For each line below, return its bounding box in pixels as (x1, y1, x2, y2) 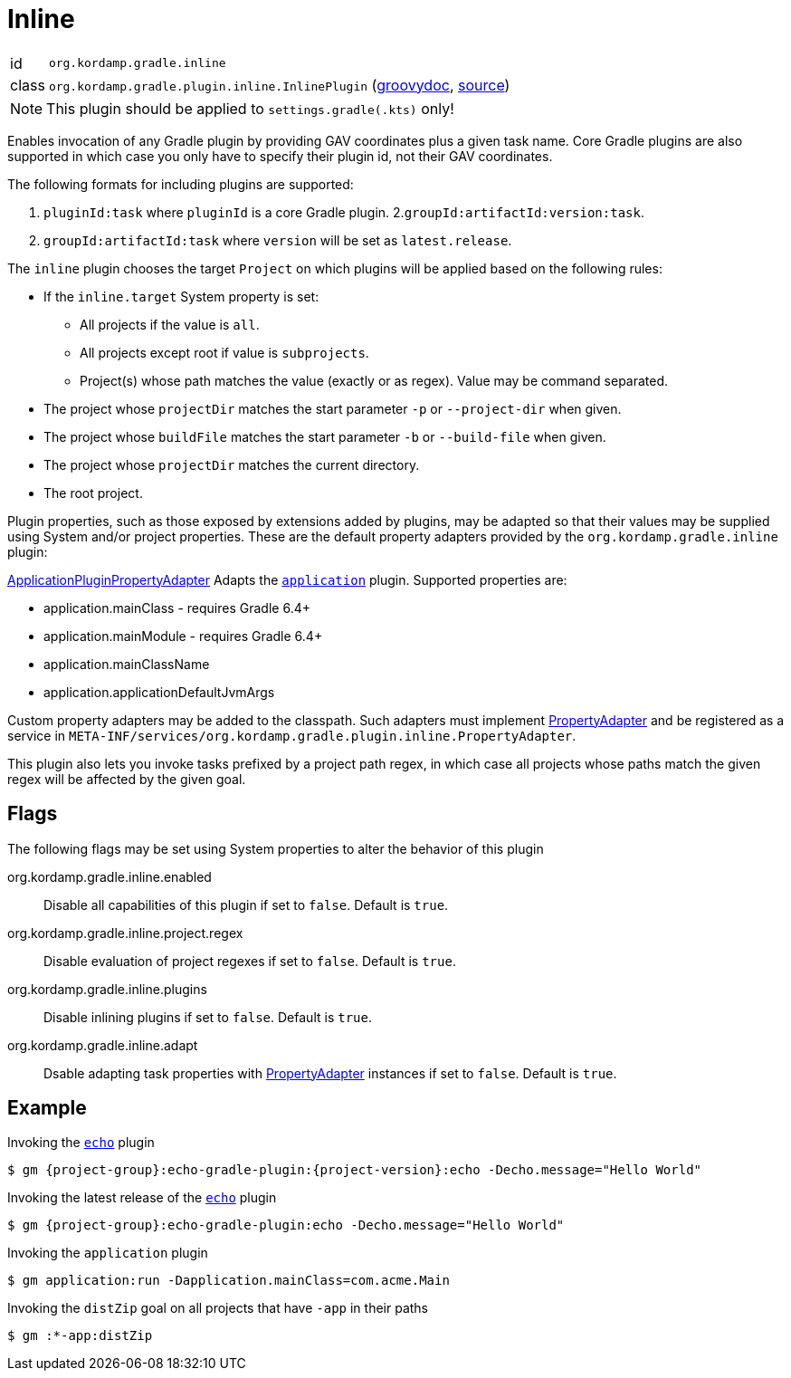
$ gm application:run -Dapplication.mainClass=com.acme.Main (7, 1273, 450, 1288)
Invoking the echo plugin (7, 1134, 155, 1151)
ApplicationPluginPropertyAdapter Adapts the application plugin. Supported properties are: (7, 571, 567, 588)
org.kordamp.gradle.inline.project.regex (7, 924, 243, 941)
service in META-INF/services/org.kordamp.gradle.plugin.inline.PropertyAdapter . (7, 727, 577, 743)
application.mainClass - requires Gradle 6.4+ (43, 599, 310, 616)
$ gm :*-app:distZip (7, 1328, 153, 1344)
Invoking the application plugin (7, 1245, 208, 1261)
